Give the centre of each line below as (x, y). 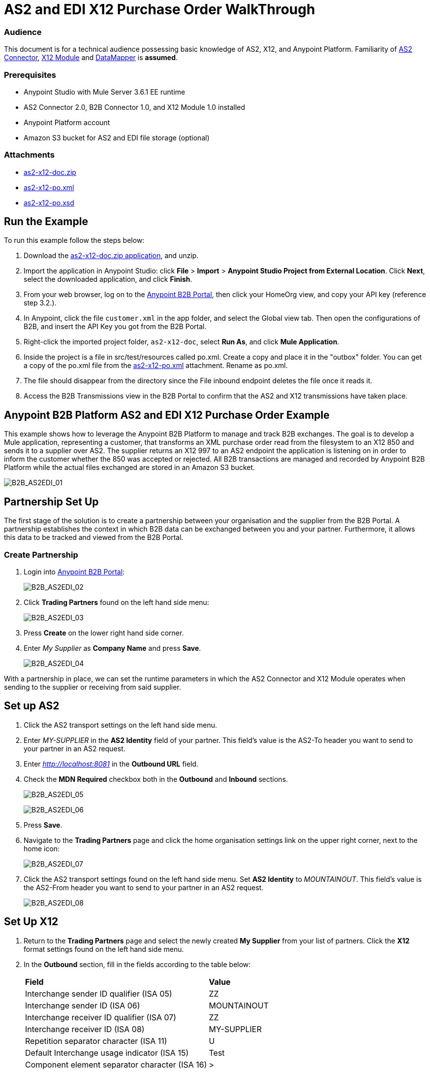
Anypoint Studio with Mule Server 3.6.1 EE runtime (105, 92)
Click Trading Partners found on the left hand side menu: (116, 602)
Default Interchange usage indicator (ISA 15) (107, 1053)
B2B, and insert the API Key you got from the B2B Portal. (115, 327)
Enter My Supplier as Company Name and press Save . (112, 648)
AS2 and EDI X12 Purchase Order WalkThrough (160, 9)
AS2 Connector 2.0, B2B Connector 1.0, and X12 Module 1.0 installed (135, 107)
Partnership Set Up (51, 502)
